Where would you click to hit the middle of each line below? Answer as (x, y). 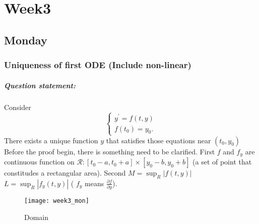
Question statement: (40, 85)
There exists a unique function (51, 140)
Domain (37, 217)
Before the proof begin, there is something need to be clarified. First (110, 151)
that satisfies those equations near (158, 140)
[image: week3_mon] (57, 201)
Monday (26, 40)
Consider (18, 107)
